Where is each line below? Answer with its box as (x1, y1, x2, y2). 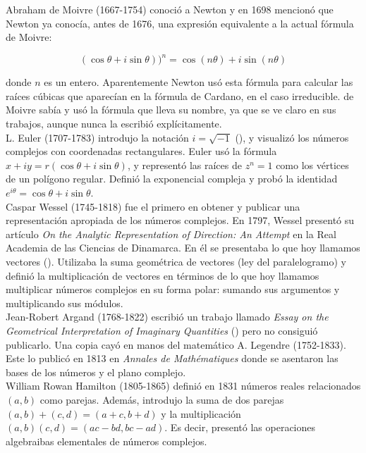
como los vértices (276, 157, 349, 172)
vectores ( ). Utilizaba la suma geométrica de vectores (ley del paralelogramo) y (6, 254, 346, 268)
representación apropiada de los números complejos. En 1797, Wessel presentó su (6, 213, 355, 228)
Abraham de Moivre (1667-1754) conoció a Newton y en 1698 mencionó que (6, 2, 334, 16)
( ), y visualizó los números (235, 130, 349, 144)
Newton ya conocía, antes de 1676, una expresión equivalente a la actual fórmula (6, 15, 354, 30)
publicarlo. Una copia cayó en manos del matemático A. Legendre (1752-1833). (6, 337, 346, 352)
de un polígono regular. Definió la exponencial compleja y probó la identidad (6, 171, 338, 186)
